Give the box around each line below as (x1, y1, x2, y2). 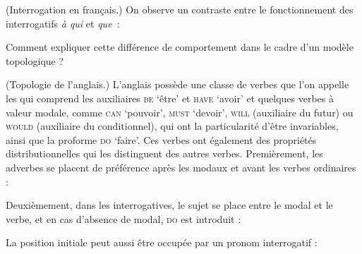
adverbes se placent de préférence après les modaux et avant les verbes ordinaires (6, 159, 356, 174)
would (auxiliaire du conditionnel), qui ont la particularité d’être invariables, (6, 119, 339, 133)
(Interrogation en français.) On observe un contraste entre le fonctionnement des (6, 2, 354, 16)
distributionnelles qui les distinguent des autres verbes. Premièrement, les (6, 146, 323, 161)
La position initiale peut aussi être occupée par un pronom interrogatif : (6, 235, 318, 250)
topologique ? (6, 53, 64, 68)
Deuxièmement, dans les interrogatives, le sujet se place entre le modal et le (6, 198, 333, 212)
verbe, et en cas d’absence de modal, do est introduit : (6, 211, 241, 226)
